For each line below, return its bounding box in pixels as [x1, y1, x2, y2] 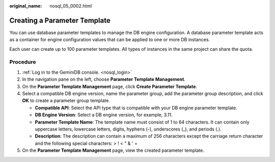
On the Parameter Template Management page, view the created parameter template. [22, 147, 205, 153]
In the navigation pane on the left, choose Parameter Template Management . [22, 76, 186, 82]
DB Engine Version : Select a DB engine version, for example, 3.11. [35, 112, 173, 118]
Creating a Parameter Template [9, 16, 111, 25]
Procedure [9, 58, 36, 66]
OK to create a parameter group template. [22, 98, 111, 104]
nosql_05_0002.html [49, 3, 92, 9]
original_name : [9, 3, 42, 9]
